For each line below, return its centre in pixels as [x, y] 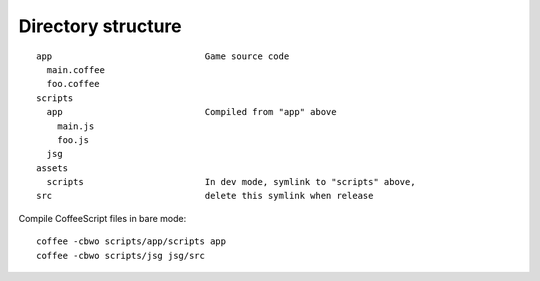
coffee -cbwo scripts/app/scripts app [131, 241]
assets [52, 168]
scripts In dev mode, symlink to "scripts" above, [231, 182]
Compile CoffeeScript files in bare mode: [102, 218]
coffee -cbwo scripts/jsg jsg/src [120, 255]
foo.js [73, 139]
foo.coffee [73, 84]
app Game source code [163, 56]
